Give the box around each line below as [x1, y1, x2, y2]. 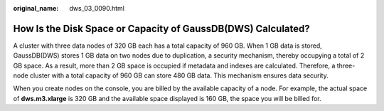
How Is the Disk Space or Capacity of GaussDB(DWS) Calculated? [13, 22, 311, 35]
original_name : [13, 4, 59, 12]
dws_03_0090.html [69, 4, 124, 12]
